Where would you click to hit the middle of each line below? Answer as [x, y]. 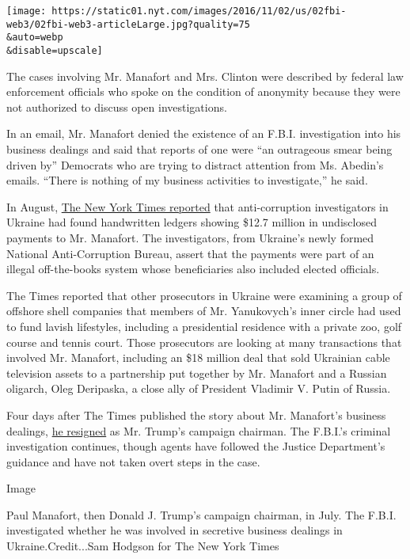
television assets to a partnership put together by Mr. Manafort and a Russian [197, 373]
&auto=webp [35, 38]
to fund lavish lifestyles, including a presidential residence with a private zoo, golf [204, 326]
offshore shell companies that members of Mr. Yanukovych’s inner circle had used [204, 311]
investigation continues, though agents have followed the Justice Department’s [196, 446]
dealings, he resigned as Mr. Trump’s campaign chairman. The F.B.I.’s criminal [199, 430]
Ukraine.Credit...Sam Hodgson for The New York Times [143, 546]
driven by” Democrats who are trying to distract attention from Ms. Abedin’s [195, 164]
